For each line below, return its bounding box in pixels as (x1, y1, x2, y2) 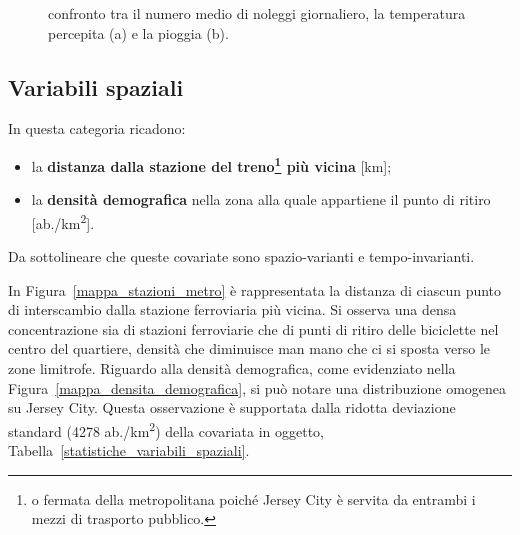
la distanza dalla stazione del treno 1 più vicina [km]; (31, 152, 392, 176)
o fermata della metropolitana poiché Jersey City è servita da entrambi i (31, 488, 476, 509)
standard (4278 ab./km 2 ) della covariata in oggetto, (8, 417, 324, 441)
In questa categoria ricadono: (8, 118, 186, 139)
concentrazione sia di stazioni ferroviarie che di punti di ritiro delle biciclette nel (8, 318, 499, 339)
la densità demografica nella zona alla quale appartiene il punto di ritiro (31, 189, 491, 210)
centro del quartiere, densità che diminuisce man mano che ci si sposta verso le (8, 338, 490, 359)
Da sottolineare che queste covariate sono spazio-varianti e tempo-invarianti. (8, 246, 475, 267)
